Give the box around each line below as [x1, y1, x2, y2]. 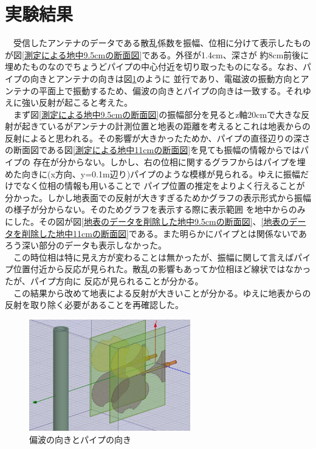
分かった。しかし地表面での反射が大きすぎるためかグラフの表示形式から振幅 [5, 191, 311, 204]
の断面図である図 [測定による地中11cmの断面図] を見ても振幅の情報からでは [5, 143, 301, 156]
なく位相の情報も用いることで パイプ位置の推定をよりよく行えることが [21, 179, 305, 192]
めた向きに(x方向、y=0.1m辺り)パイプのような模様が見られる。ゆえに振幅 [5, 167, 301, 180]
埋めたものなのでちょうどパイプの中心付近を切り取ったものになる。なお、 [5, 60, 303, 73]
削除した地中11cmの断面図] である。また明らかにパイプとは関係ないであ [21, 227, 307, 239]
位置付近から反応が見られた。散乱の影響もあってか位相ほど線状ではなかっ [13, 262, 311, 275]
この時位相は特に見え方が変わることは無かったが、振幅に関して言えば [13, 250, 294, 263]
